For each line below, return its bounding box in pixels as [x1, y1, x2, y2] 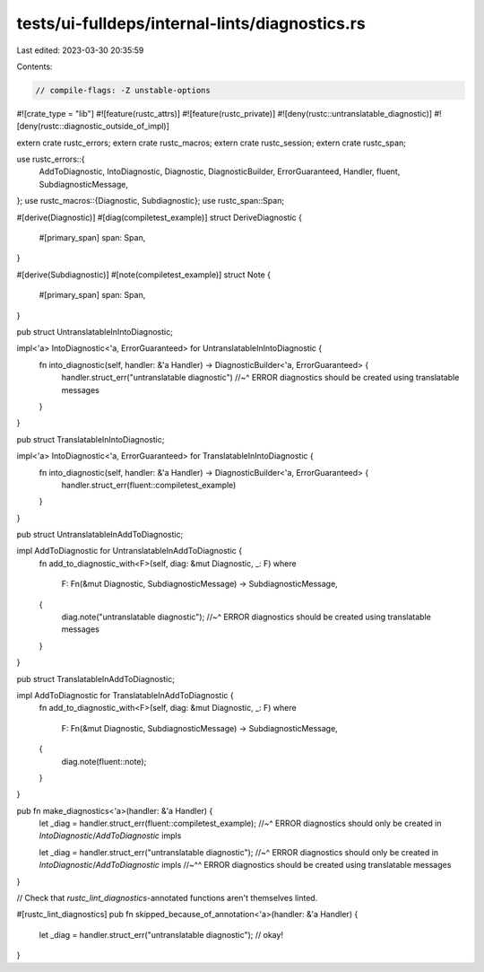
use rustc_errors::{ [16, 153, 85, 165]
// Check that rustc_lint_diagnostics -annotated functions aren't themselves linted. [16, 893, 318, 904]
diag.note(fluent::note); [61, 756, 147, 766]
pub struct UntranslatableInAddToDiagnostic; [16, 530, 184, 540]
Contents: [16, 61, 53, 72]
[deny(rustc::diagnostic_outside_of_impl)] [16, 121, 170, 132]
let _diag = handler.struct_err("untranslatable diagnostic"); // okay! [39, 929, 284, 940]
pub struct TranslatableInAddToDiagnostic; [16, 673, 175, 684]
